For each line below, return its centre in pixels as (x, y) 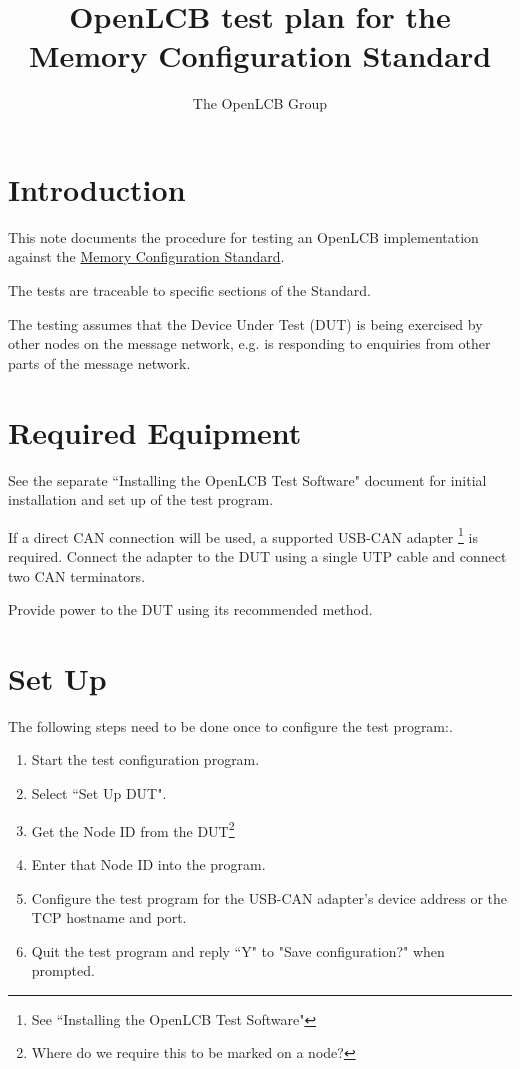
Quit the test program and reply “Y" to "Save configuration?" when (238, 950)
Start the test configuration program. (145, 759)
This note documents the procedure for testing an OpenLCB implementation (243, 236)
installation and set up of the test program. (141, 499)
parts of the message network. (99, 362)
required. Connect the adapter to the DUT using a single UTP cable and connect (257, 555)
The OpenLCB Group (260, 103)
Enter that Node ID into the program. (148, 863)
